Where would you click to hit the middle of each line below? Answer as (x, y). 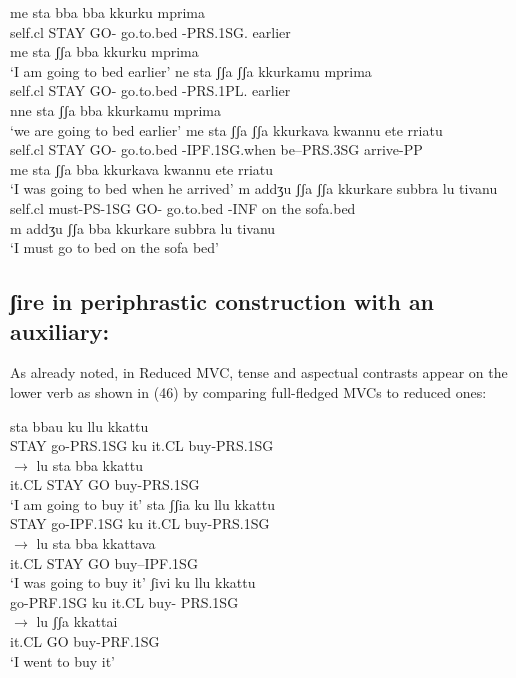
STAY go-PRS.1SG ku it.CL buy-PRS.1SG (142, 445)
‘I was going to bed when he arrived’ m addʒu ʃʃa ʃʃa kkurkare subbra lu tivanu (254, 188)
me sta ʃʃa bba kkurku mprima (104, 51)
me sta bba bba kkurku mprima (108, 12)
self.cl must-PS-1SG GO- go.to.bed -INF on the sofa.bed (183, 207)
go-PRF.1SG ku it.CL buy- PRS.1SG (124, 601)
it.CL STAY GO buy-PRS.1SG (105, 484)
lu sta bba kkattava (96, 543)
